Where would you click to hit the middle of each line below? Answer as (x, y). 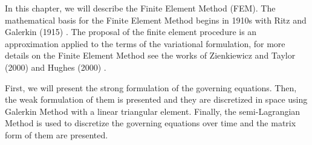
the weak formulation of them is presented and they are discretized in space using (156, 99)
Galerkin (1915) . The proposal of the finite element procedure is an (131, 32)
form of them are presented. (57, 134)
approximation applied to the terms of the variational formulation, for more (145, 43)
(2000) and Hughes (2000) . (56, 67)
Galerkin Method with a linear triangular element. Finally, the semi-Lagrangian (153, 111)
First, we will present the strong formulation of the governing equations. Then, (151, 87)
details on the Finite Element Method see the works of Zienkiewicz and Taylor (150, 55)
